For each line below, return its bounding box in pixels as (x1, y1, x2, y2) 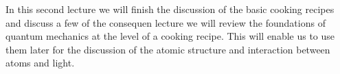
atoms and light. (5, 56, 75, 70)
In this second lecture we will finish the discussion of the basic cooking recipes (5, 2, 335, 16)
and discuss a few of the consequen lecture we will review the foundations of (5, 15, 326, 29)
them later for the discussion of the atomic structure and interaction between (5, 42, 330, 56)
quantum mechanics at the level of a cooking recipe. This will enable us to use (5, 29, 335, 43)
